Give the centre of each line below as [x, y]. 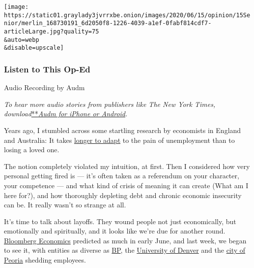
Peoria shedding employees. [45, 260]
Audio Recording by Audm [44, 87]
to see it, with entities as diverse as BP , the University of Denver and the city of [125, 250]
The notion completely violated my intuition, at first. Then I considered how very [127, 166]
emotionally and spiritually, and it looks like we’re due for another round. [115, 231]
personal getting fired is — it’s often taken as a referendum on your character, [122, 176]
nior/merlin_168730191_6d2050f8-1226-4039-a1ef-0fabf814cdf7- [108, 23]
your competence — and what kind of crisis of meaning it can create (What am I [126, 185]
